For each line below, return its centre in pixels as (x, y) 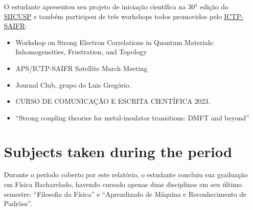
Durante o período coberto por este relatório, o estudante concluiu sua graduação (126, 175)
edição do (214, 6)
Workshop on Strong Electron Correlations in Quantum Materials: (115, 42)
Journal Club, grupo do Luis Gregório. (73, 84)
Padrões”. (18, 203)
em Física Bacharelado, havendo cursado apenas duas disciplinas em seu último (123, 184)
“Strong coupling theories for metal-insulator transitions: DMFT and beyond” (132, 117)
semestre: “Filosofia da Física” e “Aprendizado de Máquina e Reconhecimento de (125, 194)
